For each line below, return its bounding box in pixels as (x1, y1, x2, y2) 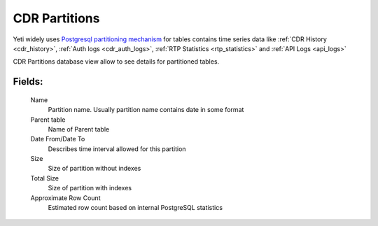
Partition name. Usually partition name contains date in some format (48, 106, 244, 114)
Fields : (13, 76, 43, 87)
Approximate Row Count (30, 193, 101, 202)
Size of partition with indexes (48, 184, 132, 192)
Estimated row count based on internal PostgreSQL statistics (48, 204, 223, 212)
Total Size (30, 174, 59, 182)
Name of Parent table (48, 125, 110, 133)
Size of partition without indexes (48, 164, 141, 173)
